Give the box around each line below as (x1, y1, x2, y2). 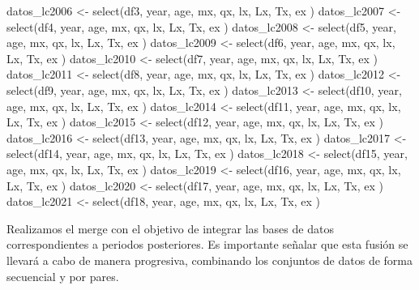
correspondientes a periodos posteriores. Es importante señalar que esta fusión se (6, 236, 408, 253)
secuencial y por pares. (6, 267, 119, 284)
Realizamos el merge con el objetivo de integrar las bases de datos (6, 220, 334, 237)
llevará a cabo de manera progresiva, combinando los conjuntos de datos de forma (6, 251, 413, 268)
